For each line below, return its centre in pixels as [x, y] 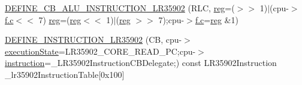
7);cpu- [171, 19]
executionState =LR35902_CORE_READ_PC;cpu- [100, 51]
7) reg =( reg [60, 19]
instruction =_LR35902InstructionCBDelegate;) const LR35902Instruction [141, 63]
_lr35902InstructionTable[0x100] [65, 74]
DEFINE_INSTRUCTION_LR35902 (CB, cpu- [93, 40]
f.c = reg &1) [217, 19]
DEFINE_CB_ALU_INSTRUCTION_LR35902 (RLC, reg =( [120, 8]
